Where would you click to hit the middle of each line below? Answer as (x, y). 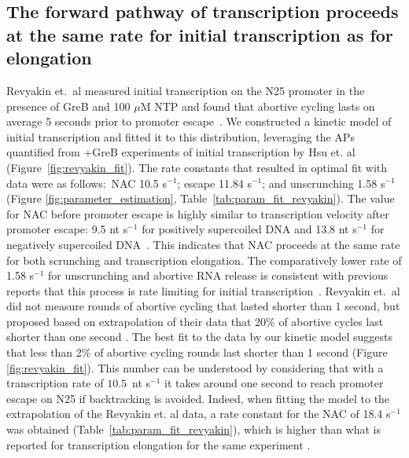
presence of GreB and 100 (68, 106)
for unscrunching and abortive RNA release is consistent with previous (218, 275)
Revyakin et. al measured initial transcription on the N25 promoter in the (186, 90)
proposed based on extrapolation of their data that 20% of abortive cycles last (195, 321)
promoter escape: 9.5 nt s (67, 229)
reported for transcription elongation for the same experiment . (158, 444)
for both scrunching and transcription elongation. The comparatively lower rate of (204, 260)
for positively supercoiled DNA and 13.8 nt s (249, 229)
